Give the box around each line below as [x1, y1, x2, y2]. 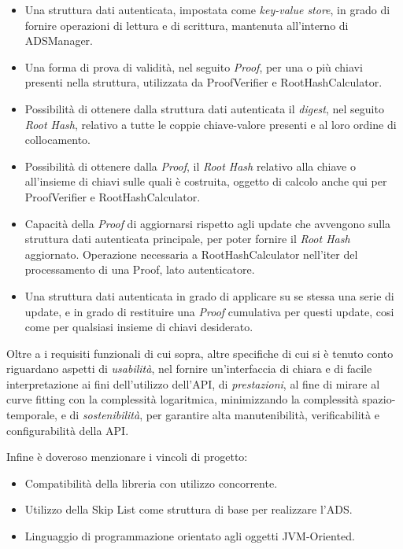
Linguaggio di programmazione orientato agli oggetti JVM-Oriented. [24, 528, 355, 544]
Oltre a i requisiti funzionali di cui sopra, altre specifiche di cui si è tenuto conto [6, 345, 394, 361]
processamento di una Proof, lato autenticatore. [24, 261, 255, 278]
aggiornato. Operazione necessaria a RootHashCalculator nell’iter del [24, 245, 358, 262]
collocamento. [24, 131, 91, 148]
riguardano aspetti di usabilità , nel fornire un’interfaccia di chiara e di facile [6, 360, 372, 377]
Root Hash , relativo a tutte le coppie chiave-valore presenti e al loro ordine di [24, 116, 397, 132]
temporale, [6, 407, 57, 423]
